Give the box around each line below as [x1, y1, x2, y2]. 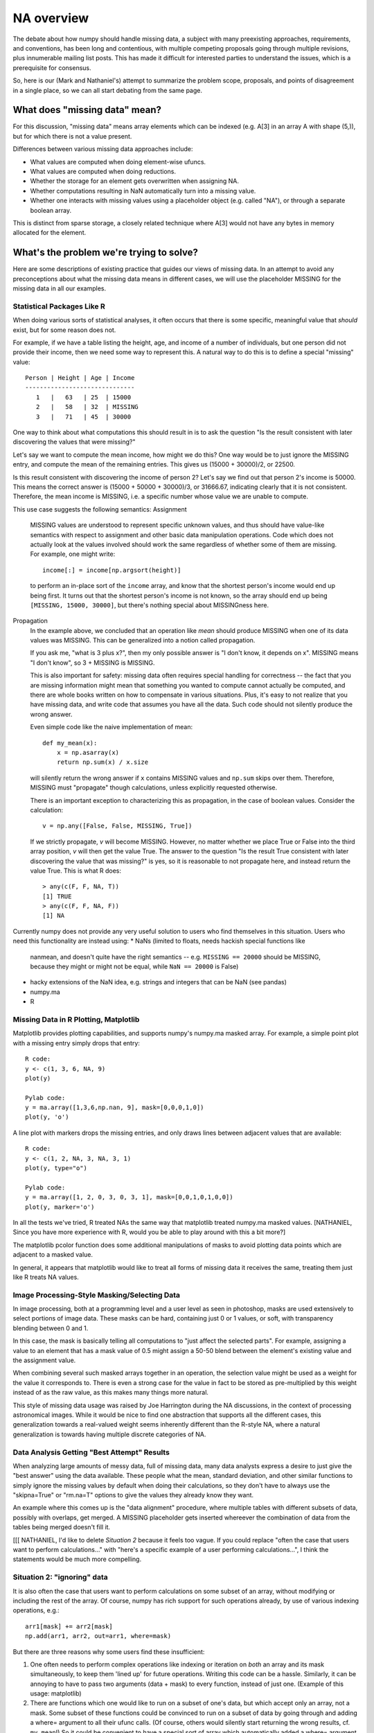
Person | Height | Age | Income [25, 374, 135, 382]
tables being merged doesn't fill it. [12, 1523, 111, 1531]
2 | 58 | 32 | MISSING [35, 403, 139, 411]
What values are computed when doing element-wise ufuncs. [30, 157, 206, 166]
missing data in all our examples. [12, 284, 107, 293]
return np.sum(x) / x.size [56, 758, 149, 766]
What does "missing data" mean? [12, 104, 162, 116]
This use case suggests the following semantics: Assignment [12, 505, 187, 513]
